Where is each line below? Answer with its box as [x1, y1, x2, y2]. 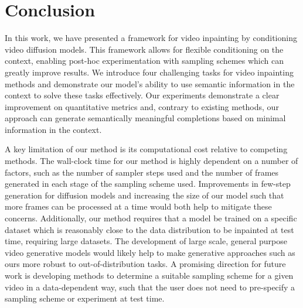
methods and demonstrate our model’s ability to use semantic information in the [5, 77, 295, 90]
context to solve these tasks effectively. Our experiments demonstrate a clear [5, 89, 280, 101]
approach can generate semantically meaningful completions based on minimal [5, 112, 286, 124]
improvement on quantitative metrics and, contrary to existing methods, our [5, 100, 279, 112]
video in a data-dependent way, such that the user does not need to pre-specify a [5, 280, 295, 293]
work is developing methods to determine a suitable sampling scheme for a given [5, 269, 294, 281]
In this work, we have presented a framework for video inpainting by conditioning [5, 32, 297, 44]
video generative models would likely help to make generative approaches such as [5, 246, 295, 258]
